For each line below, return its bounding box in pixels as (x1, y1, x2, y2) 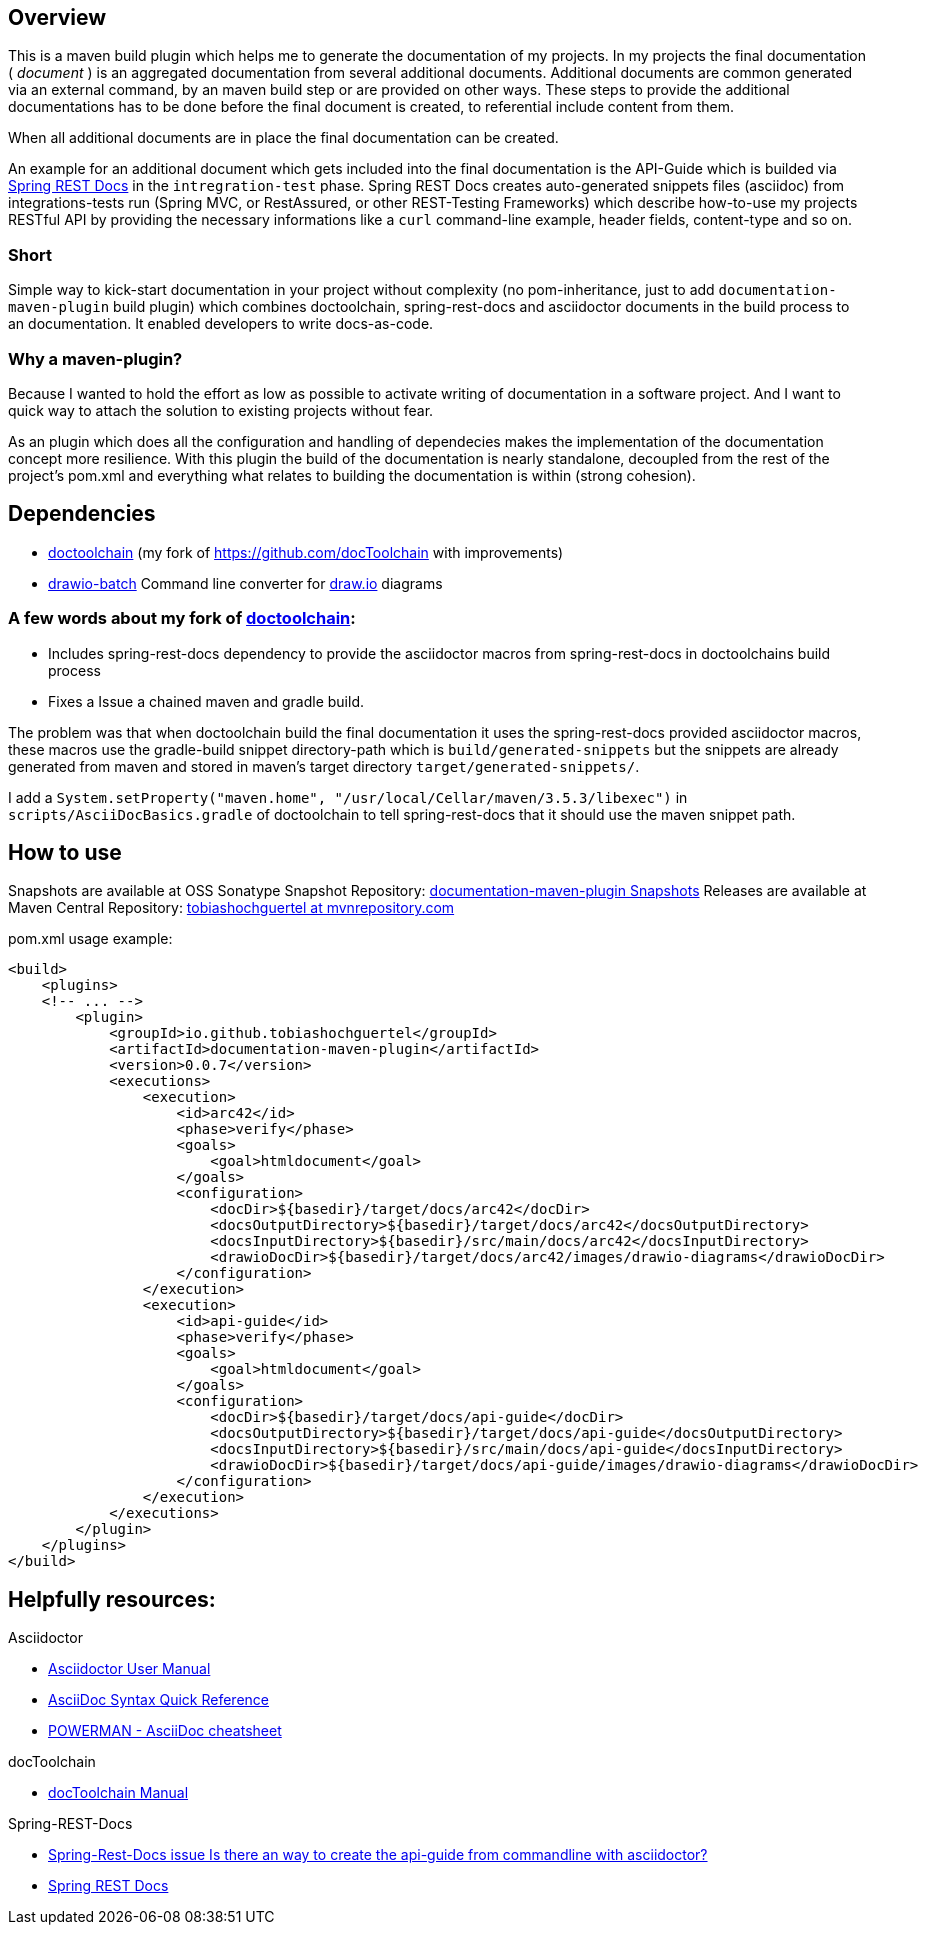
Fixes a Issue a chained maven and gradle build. (48, 692, 365, 710)
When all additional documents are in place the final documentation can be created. (8, 129, 559, 147)
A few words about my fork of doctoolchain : (8, 608, 356, 629)
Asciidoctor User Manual (48, 1660, 211, 1678)
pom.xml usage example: (8, 930, 173, 948)
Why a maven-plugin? (8, 348, 183, 369)
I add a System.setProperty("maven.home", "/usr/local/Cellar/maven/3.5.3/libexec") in (8, 788, 688, 806)
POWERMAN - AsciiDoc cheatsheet (48, 1722, 282, 1740)
